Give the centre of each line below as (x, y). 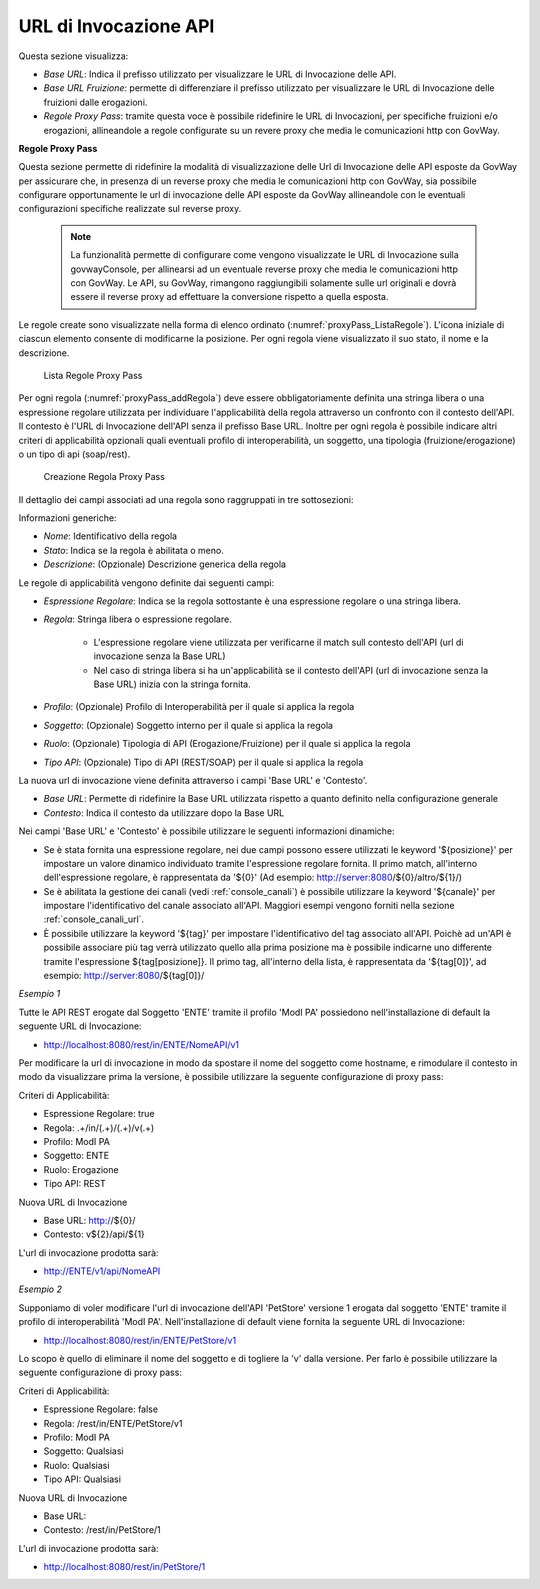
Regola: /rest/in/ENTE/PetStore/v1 (113, 1423)
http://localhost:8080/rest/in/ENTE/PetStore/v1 (140, 1340)
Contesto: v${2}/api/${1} (94, 1234)
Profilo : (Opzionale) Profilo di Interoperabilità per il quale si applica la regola (199, 707)
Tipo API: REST (75, 1184)
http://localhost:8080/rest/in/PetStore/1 (124, 1567)
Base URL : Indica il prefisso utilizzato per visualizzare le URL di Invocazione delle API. (220, 74)
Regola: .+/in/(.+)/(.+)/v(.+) (99, 1127)
